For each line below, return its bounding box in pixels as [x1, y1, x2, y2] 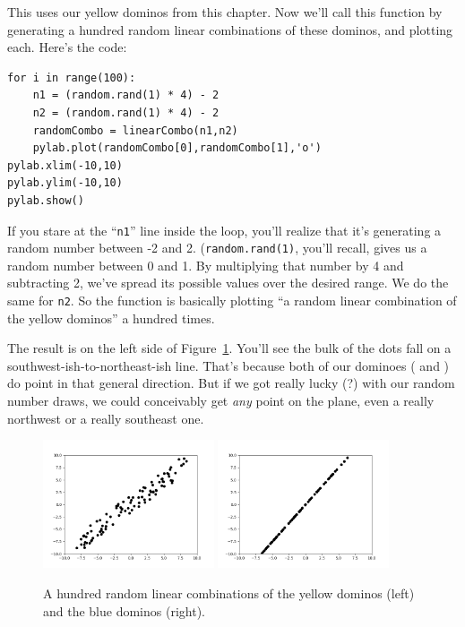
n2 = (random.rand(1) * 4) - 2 [32, 106, 220, 119]
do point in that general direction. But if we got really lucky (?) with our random [7, 374, 455, 392]
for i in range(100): [7, 71, 136, 84]
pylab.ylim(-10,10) [7, 176, 123, 190]
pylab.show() [7, 193, 84, 207]
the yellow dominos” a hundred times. [7, 308, 215, 327]
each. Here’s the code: [7, 38, 127, 56]
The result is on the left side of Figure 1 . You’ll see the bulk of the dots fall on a [7, 339, 452, 357]
